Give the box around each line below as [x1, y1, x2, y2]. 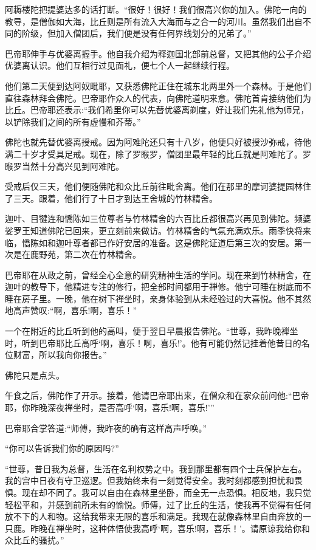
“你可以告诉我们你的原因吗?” [5, 442, 119, 455]
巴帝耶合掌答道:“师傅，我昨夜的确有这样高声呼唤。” [5, 421, 207, 434]
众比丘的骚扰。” [5, 534, 64, 546]
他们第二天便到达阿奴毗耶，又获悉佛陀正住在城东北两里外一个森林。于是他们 [5, 79, 311, 92]
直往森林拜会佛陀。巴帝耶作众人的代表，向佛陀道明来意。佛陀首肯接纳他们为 [5, 91, 311, 104]
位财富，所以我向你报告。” [5, 348, 107, 361]
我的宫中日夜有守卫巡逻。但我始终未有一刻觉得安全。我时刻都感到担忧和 [5, 474, 294, 487]
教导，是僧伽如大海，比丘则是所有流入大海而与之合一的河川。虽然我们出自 [5, 15, 303, 27]
